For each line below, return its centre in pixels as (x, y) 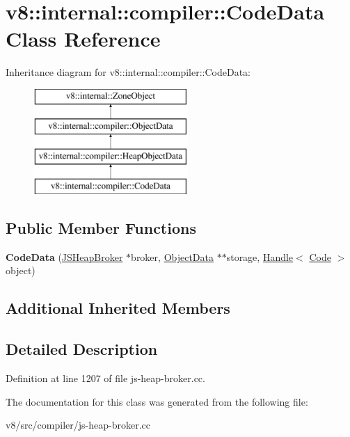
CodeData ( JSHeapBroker (64, 256)
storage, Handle (260, 256)
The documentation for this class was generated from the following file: (157, 401)
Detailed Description (82, 349)
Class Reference (83, 39)
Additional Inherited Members (118, 308)
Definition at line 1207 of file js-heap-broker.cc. (105, 378)
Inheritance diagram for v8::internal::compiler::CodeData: (128, 72)
